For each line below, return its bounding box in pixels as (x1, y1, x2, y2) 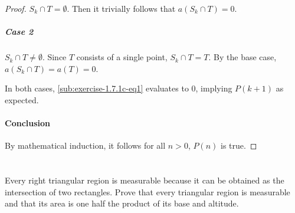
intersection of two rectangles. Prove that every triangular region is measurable (5, 185, 290, 198)
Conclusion (5, 117, 51, 129)
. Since (42, 51, 67, 63)
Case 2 (5, 25, 34, 38)
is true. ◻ (220, 139, 257, 152)
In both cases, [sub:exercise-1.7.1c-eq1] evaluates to (5, 82, 189, 94)
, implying (195, 82, 232, 94)
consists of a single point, (76, 51, 168, 63)
